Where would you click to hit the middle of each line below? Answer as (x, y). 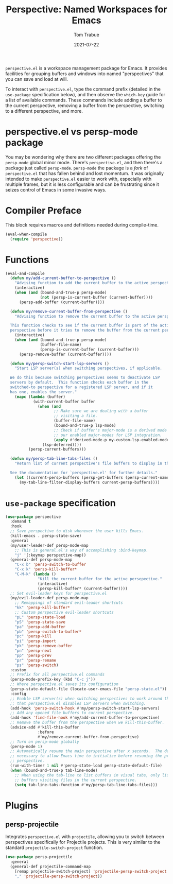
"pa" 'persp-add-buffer (40, 627)
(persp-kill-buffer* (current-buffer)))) (83, 588)
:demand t (20, 522)
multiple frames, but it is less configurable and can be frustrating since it (82, 184)
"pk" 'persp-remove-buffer (44, 646)
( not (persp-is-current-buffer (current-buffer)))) (97, 297)
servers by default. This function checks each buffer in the (79, 383)
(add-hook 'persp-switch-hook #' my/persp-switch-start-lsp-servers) (85, 708)
